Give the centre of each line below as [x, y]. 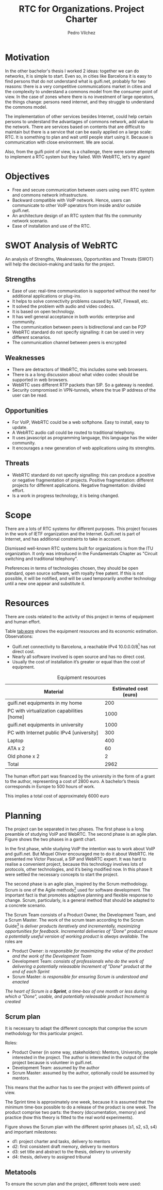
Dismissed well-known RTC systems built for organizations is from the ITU [79, 548]
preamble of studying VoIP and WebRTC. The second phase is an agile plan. [81, 834]
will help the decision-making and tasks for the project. [60, 264]
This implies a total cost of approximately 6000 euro [57, 796]
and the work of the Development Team [52, 956]
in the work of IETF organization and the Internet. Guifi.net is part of [73, 534]
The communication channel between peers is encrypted [69, 343]
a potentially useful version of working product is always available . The [77, 936]
